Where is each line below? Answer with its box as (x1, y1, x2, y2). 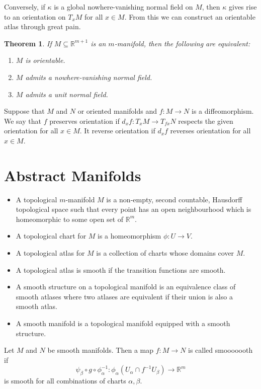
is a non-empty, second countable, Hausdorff (106, 194, 242, 204)
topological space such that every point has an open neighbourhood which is (16, 204, 251, 214)
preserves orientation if (49, 115, 120, 126)
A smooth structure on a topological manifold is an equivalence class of (16, 281, 236, 292)
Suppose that (4, 106, 45, 116)
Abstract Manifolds (4, 165, 141, 185)
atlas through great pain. (4, 21, 81, 32)
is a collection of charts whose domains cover (96, 248, 234, 258)
